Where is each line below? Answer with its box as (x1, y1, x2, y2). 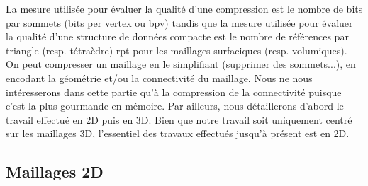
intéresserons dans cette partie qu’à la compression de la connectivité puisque (6, 84, 342, 99)
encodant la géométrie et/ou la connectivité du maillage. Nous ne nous (6, 70, 313, 85)
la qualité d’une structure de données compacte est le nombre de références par (6, 29, 349, 44)
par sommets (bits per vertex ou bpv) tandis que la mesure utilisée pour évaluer (6, 15, 353, 30)
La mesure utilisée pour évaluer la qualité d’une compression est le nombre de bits (6, 1, 363, 16)
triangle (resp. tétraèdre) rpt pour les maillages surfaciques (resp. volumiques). (6, 42, 347, 57)
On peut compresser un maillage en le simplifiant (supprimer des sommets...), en (6, 57, 356, 71)
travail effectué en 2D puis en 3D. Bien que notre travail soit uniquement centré (6, 112, 352, 127)
